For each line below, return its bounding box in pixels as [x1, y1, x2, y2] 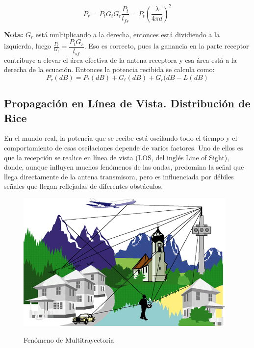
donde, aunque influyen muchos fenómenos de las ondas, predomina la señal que [4, 162, 244, 172]
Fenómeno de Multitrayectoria [24, 334, 114, 345]
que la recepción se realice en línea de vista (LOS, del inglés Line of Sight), [4, 152, 229, 162]
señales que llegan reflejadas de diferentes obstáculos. [4, 181, 163, 191]
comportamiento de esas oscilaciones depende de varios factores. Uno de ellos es [4, 142, 243, 152]
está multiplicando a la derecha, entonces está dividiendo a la [35, 29, 220, 39]
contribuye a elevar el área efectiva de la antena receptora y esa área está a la [4, 54, 237, 65]
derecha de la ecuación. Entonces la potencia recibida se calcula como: [4, 64, 215, 75]
